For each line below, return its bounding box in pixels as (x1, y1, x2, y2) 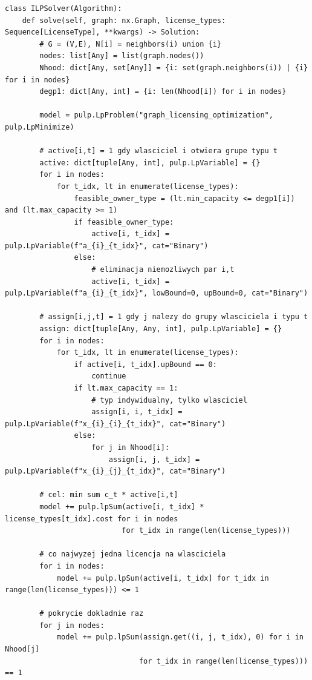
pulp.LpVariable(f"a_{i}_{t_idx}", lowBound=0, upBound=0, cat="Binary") (5, 289, 308, 298)
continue (91, 372, 126, 381)
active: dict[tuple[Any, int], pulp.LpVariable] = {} (39, 158, 261, 167)
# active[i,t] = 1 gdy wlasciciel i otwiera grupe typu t (39, 147, 278, 156)
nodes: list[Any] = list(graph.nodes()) (39, 51, 204, 61)
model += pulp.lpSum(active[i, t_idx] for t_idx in (56, 573, 269, 583)
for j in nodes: (39, 621, 105, 630)
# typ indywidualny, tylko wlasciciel (91, 395, 247, 404)
